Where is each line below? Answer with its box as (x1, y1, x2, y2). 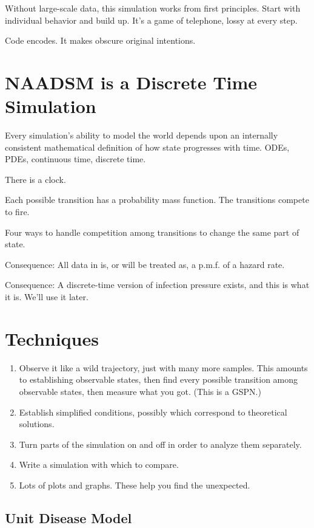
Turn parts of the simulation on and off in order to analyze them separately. (19, 437, 302, 450)
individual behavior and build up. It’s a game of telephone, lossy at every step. (5, 13, 298, 26)
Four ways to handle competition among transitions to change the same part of (5, 225, 299, 238)
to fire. (5, 205, 30, 218)
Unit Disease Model (5, 508, 132, 527)
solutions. (19, 417, 55, 430)
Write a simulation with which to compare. (19, 458, 179, 471)
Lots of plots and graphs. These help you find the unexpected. (19, 478, 250, 491)
